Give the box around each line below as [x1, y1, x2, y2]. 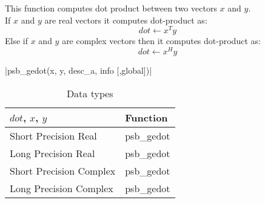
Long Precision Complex [10, 181, 113, 195]
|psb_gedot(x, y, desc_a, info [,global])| [5, 63, 152, 76]
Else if [5, 34, 28, 47]
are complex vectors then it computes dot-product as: [62, 34, 261, 47]
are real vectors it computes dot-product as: [44, 13, 207, 26]
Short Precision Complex [10, 163, 116, 178]
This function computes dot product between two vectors [5, 2, 217, 14]
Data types [66, 86, 113, 100]
